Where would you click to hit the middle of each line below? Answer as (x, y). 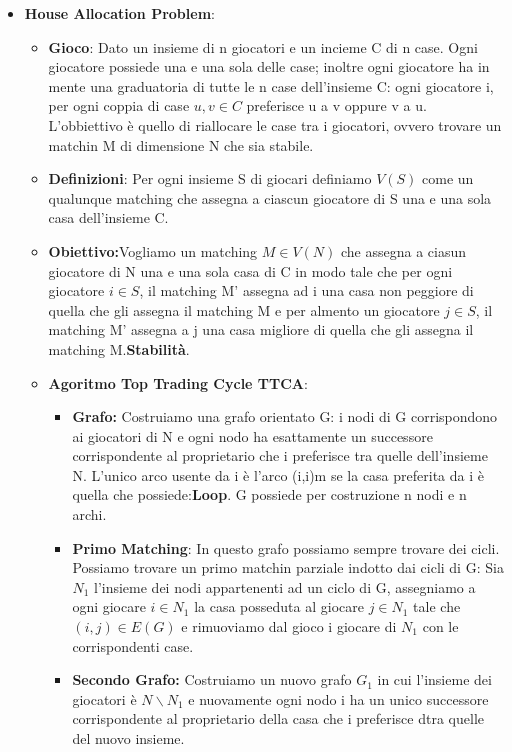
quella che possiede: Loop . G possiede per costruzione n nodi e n (269, 494)
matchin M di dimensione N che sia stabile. (181, 144)
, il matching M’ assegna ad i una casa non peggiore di (306, 290)
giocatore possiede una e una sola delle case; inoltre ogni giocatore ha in (269, 66)
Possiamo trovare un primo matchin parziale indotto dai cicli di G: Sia (288, 567)
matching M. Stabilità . (119, 348)
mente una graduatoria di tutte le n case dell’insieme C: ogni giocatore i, (271, 85)
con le (440, 626)
